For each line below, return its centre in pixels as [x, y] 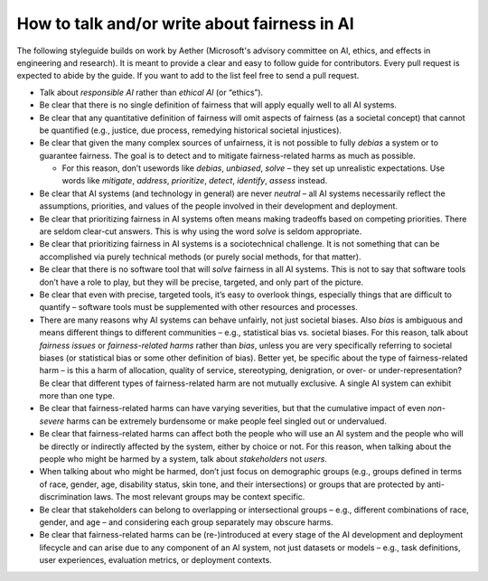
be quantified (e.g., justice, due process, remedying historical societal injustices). [191, 130]
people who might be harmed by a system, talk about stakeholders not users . [183, 459]
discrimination [66, 497]
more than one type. [77, 396]
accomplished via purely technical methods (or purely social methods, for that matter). [200, 257]
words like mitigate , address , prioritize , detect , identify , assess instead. [195, 181]
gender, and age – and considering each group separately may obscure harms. [186, 522]
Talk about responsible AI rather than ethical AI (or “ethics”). [151, 92]
